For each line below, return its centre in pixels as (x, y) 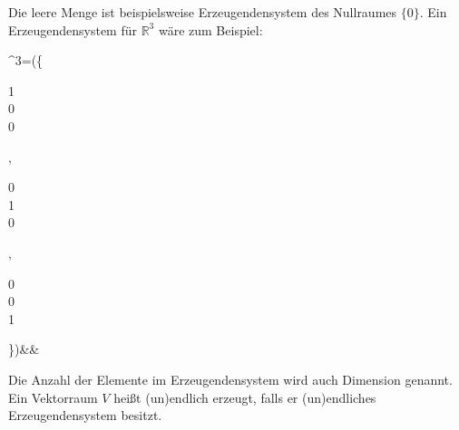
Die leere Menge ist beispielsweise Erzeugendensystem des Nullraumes (203, 12)
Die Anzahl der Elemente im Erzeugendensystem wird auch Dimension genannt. (230, 379)
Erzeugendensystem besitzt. (85, 415)
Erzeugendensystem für (73, 29)
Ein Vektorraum (53, 397)
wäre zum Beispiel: (210, 29)
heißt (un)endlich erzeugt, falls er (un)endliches (245, 397)
